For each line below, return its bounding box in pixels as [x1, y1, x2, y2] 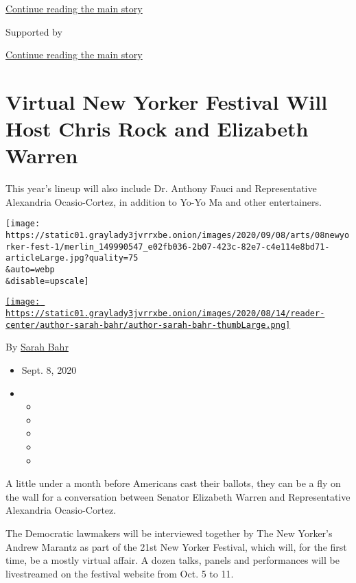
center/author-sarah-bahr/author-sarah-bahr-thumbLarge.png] [5, 320, 291, 330]
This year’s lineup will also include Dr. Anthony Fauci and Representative [5, 181, 317, 195]
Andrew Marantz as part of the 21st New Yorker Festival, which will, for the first [5, 539, 347, 554]
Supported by [5, 24, 62, 38]
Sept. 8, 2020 [21, 362, 77, 377]
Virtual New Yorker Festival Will [5, 87, 328, 115]
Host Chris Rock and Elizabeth [5, 115, 309, 143]
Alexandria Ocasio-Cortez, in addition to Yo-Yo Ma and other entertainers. [5, 194, 322, 209]
